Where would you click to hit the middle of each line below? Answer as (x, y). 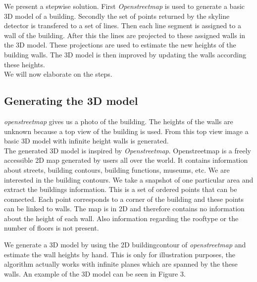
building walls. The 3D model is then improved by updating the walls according (125, 54)
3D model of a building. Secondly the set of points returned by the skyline (117, 16)
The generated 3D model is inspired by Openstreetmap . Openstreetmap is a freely (128, 150)
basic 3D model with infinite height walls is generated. (86, 141)
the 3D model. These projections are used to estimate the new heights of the (120, 45)
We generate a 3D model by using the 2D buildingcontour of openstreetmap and (125, 245)
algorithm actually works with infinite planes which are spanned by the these (121, 264)
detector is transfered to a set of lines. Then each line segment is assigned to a (123, 25)
